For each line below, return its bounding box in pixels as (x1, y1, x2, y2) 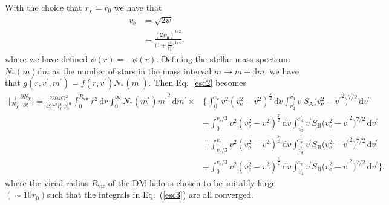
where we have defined (5, 53, 88, 65)
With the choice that (5, 1, 82, 13)
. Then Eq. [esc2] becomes (148, 76, 247, 89)
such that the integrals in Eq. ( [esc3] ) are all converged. (47, 188, 254, 201)
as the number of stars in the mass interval (52, 64, 212, 77)
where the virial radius (5, 176, 89, 189)
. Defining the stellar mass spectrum (156, 53, 290, 65)
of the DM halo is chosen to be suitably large (108, 176, 276, 189)
